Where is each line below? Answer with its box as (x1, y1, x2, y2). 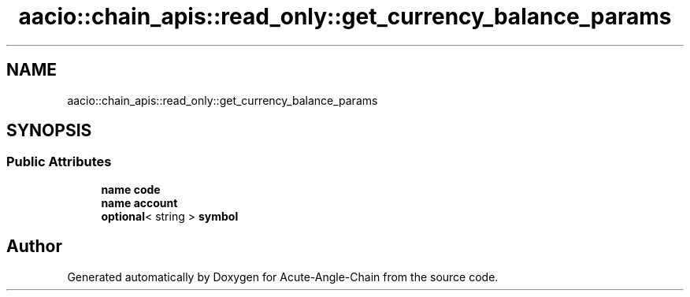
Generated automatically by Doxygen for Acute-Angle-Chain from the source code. (67, 269, 499, 284)
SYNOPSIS (6, 121, 92, 141)
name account (101, 195, 178, 210)
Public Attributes (6, 154, 112, 170)
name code (101, 182, 161, 196)
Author (6, 236, 62, 257)
